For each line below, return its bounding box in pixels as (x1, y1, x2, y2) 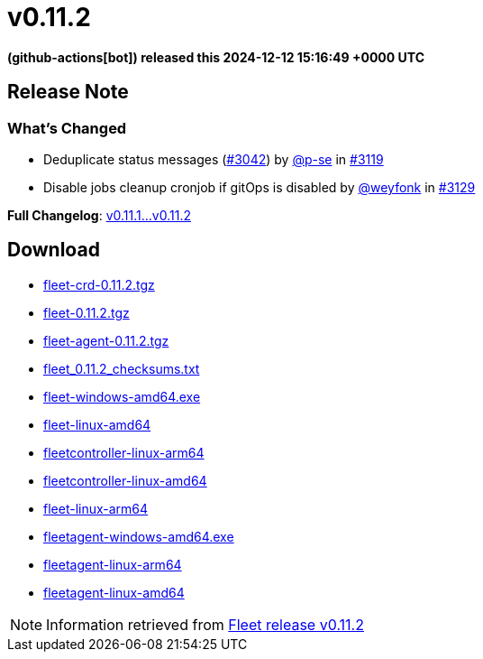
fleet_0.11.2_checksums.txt (43, 360, 200, 376)
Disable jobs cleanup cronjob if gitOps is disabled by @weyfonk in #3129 (43, 179, 476, 195)
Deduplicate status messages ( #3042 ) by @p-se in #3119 (43, 151, 384, 167)
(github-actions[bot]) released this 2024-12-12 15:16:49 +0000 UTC (7, 49, 425, 65)
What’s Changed (7, 118, 127, 137)
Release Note (7, 80, 129, 104)
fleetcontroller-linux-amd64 (43, 472, 207, 488)
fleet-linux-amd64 (43, 416, 151, 432)
